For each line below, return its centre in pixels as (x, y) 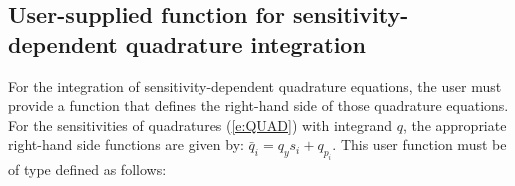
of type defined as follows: (87, 169)
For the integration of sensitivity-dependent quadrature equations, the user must (255, 85)
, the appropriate (454, 124)
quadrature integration (245, 43)
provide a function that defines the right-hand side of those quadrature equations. (258, 105)
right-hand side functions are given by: (126, 144)
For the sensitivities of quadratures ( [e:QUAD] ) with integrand (200, 124)
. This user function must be (419, 144)
